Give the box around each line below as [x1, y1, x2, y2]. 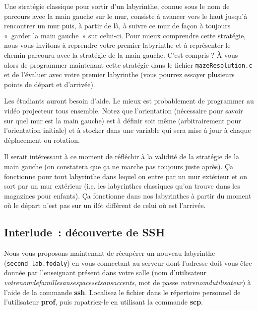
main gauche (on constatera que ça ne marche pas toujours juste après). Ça [4, 161, 234, 171]
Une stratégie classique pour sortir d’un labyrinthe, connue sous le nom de [4, 1, 230, 11]
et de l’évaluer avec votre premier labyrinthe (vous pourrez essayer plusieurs [4, 69, 235, 80]
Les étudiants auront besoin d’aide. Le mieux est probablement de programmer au [4, 96, 254, 106]
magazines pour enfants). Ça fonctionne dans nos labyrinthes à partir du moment [4, 190, 252, 201]
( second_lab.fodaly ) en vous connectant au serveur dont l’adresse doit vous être [4, 257, 252, 268]
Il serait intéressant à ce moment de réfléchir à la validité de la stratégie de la [4, 151, 240, 162]
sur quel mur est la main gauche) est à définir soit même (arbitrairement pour [4, 115, 241, 125]
